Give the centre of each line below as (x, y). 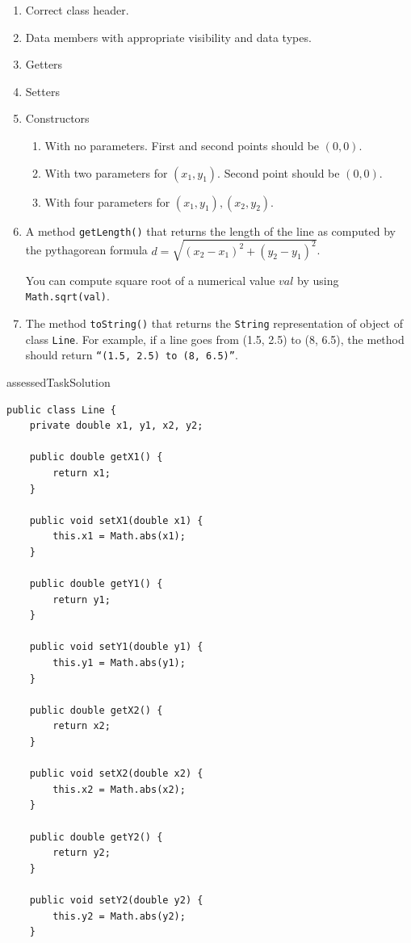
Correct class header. (77, 10)
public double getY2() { (96, 837)
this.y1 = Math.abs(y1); (119, 663)
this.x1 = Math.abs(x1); (119, 536)
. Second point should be (279, 172)
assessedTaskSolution (59, 381)
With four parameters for (107, 201)
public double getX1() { (96, 457)
